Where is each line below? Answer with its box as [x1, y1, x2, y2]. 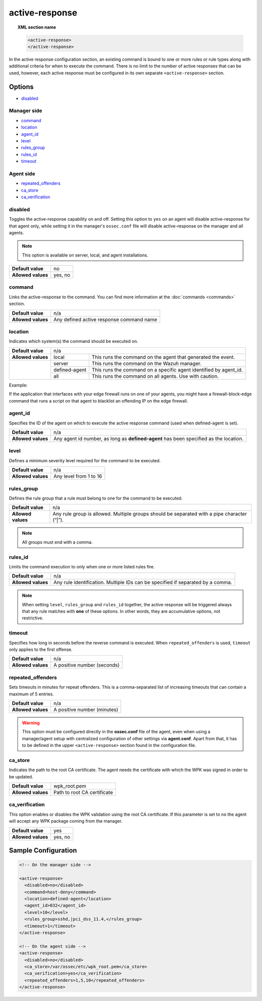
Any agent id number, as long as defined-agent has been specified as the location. [53, 436, 244, 442]
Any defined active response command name [53, 316, 158, 323]
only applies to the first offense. [9, 646, 73, 652]
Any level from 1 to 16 [53, 473, 102, 480]
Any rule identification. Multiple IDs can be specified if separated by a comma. [53, 579, 232, 586]
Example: [9, 382, 28, 388]
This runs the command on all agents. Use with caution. [91, 372, 219, 379]
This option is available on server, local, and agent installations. [22, 252, 148, 258]
